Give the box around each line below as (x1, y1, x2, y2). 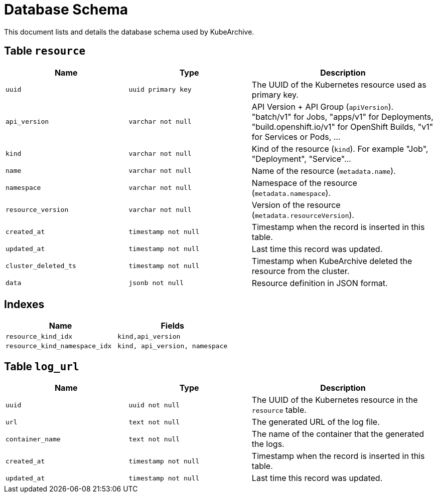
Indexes (4, 298, 45, 311)
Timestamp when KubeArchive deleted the (251, 256, 412, 266)
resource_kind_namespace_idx (6, 342, 112, 350)
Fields (161, 321, 185, 331)
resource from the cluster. (251, 266, 350, 276)
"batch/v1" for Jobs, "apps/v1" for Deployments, (251, 111, 433, 122)
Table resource (4, 45, 86, 58)
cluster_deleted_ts (6, 262, 76, 270)
